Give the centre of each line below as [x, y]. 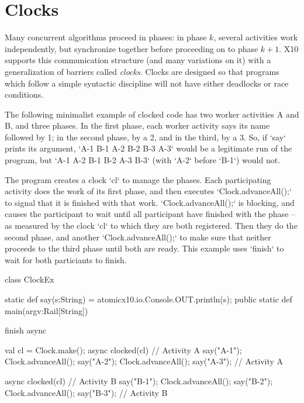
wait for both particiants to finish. [66, 259]
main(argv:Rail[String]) [46, 310]
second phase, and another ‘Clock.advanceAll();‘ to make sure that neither [138, 237]
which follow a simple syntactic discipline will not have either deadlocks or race [147, 83]
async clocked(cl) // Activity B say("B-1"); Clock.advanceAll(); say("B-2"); [139, 380]
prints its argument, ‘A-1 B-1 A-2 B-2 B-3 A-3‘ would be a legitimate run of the [148, 148]
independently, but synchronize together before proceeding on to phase [132, 48]
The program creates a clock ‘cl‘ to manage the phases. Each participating [138, 179]
